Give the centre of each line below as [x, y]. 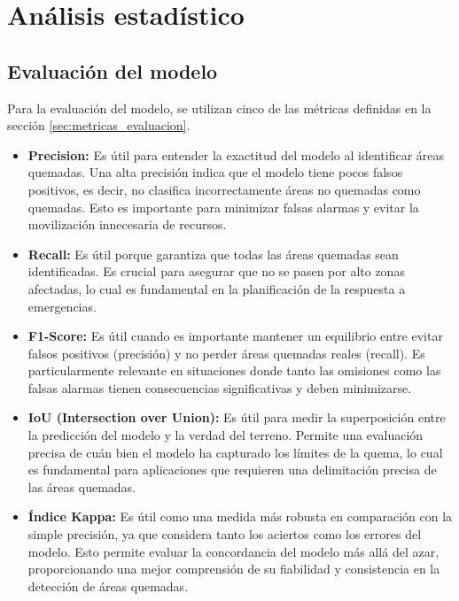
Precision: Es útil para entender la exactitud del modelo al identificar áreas [236, 154]
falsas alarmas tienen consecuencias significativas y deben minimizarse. [220, 387]
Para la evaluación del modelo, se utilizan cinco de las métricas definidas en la [219, 108]
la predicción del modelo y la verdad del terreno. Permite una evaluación [226, 435]
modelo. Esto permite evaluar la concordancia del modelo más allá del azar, [233, 551]
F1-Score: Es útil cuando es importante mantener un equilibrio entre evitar [235, 336]
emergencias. [62, 306]
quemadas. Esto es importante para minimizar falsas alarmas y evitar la [223, 207]
